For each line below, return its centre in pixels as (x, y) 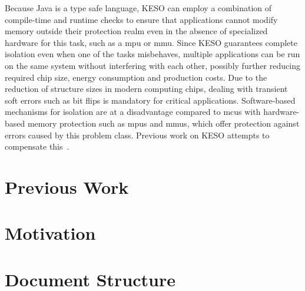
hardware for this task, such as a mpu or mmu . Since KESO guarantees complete (151, 42)
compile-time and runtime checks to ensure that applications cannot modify (141, 19)
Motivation (50, 233)
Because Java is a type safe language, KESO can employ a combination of (138, 8)
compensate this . (37, 146)
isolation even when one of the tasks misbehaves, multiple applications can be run (152, 54)
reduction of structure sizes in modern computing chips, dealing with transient (146, 89)
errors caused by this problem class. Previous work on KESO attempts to (137, 135)
